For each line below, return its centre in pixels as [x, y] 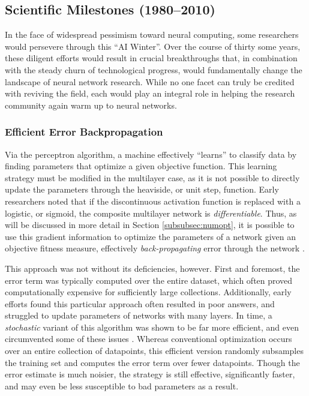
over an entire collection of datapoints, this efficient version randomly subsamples [154, 351]
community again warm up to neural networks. [91, 105]
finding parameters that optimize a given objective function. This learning [141, 166]
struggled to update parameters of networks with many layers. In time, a [139, 315]
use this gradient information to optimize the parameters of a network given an [150, 236]
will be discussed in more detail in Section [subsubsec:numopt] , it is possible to [150, 225]
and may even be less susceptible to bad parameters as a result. [122, 385]
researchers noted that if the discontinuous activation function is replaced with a [153, 201]
